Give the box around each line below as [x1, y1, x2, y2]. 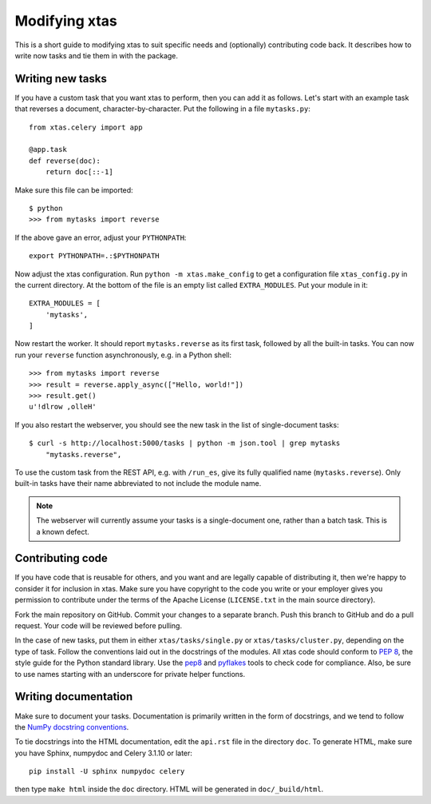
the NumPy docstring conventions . [14, 722, 129, 731]
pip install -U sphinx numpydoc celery [29, 767, 185, 776]
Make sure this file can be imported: [14, 185, 133, 195]
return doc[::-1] [45, 168, 113, 177]
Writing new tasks [14, 72, 107, 86]
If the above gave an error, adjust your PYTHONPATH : [14, 233, 187, 242]
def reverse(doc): [29, 156, 101, 165]
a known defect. [36, 527, 89, 536]
